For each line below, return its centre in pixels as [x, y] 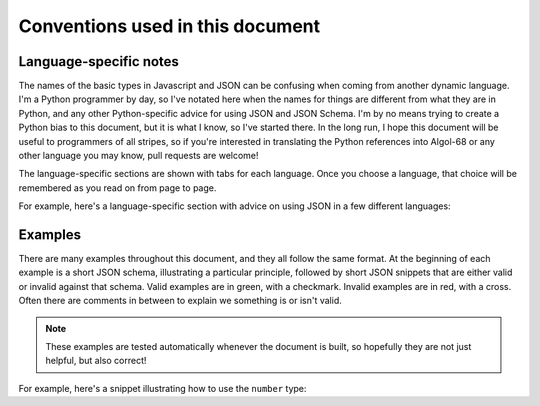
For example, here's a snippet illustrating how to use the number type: [162, 388]
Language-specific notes [99, 61]
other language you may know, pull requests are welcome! [138, 156]
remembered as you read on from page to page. [117, 187]
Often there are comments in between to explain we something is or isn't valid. [180, 301]
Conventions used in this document [169, 26]
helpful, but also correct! [96, 361]
